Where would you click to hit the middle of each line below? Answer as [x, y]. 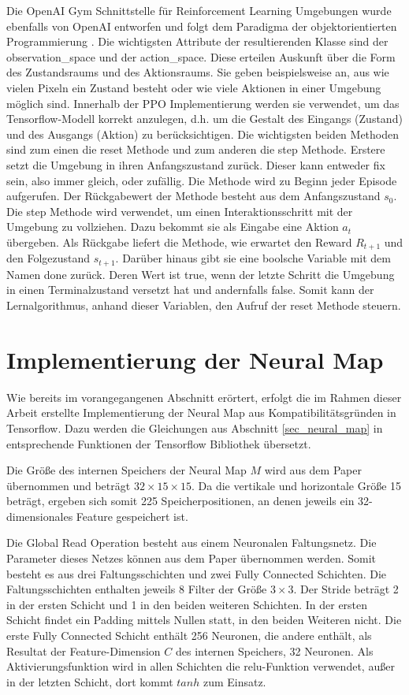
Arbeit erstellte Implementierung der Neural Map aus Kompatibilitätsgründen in [201, 413]
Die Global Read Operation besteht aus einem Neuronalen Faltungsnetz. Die [191, 543]
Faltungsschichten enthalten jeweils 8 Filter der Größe [137, 589]
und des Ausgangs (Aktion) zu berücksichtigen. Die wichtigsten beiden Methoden [203, 134]
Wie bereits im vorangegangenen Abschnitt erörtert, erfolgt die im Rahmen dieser [204, 397]
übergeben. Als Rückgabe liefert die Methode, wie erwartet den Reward [179, 242]
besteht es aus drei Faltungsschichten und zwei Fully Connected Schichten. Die [197, 573]
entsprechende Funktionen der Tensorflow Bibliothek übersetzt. [159, 443]
